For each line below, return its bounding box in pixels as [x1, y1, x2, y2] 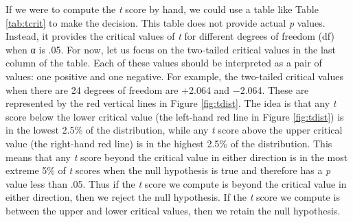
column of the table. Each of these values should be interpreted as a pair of [5, 56, 322, 70]
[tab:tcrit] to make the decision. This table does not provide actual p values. [5, 15, 326, 29]
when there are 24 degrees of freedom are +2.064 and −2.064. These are [5, 82, 309, 97]
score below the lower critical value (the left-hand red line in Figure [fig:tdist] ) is [5, 109, 344, 123]
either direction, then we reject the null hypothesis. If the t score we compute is [5, 190, 340, 204]
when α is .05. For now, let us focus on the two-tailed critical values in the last [5, 42, 336, 56]
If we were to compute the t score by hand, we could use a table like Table [5, 2, 319, 16]
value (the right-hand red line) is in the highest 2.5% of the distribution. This [5, 136, 332, 150]
